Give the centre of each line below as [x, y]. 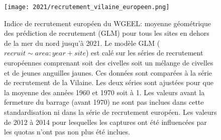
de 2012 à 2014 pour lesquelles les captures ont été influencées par [105, 122]
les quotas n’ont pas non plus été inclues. [67, 132]
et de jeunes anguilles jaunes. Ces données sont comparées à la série [108, 72]
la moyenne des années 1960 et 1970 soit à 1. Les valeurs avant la [104, 92]
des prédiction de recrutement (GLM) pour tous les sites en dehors [107, 33]
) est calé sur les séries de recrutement [144, 53]
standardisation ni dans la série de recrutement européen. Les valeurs [111, 112]
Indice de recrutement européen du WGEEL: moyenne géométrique [107, 23]
